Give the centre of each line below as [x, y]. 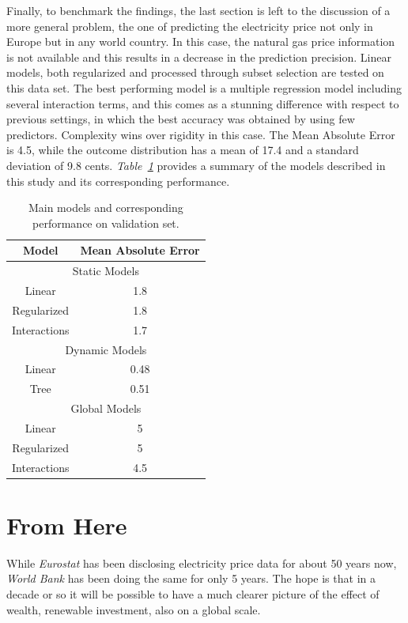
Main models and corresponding [106, 208]
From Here [67, 525]
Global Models [106, 408]
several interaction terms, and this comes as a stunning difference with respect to [203, 103]
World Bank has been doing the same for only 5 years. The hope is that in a [191, 578]
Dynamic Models [106, 349]
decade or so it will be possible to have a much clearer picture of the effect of [193, 594]
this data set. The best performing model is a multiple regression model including [204, 87]
